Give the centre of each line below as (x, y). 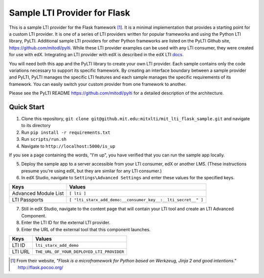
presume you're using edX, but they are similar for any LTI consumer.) (92, 171)
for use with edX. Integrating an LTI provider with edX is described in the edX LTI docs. (96, 55)
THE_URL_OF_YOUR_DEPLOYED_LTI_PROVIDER (80, 252)
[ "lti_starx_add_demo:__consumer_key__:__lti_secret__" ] (136, 200)
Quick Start (27, 107)
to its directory (36, 126)
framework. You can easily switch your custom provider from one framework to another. (98, 84)
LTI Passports (28, 200)
